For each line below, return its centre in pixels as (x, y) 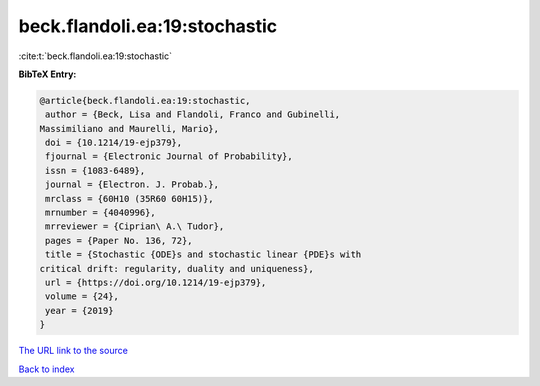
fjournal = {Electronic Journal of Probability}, (169, 156)
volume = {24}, (82, 296)
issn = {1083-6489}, (95, 170)
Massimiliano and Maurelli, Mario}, (129, 128)
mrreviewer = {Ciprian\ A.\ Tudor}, (135, 226)
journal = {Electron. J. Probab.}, (132, 184)
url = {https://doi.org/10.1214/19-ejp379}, (156, 282)
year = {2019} (79, 310)
